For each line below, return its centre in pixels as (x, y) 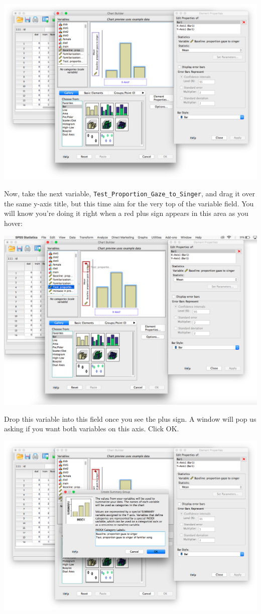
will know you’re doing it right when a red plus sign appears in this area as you (126, 213)
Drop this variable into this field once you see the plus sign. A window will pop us (130, 418)
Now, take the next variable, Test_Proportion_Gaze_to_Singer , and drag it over (129, 194)
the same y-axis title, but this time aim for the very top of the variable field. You (129, 203)
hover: (13, 223)
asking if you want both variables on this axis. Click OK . (92, 429)
